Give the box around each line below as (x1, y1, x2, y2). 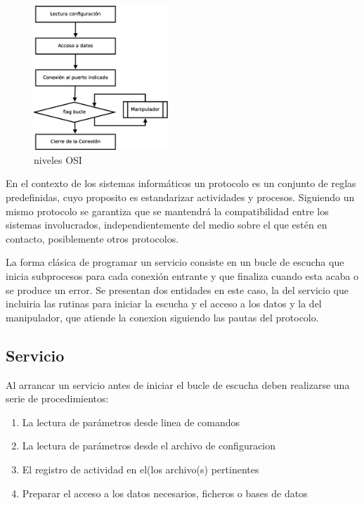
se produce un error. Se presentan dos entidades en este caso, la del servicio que (6, 282, 349, 297)
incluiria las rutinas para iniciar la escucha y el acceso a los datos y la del (6, 296, 322, 311)
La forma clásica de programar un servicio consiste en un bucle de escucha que (6, 255, 344, 269)
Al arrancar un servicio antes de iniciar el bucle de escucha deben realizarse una (6, 377, 350, 392)
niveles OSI (34, 152, 82, 167)
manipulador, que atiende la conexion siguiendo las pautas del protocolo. (6, 309, 319, 324)
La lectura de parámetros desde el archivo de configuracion (22, 438, 276, 453)
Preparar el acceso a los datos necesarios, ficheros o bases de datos (22, 485, 308, 500)
